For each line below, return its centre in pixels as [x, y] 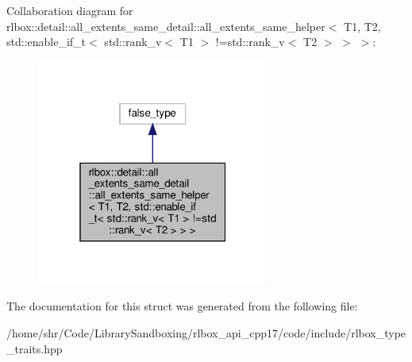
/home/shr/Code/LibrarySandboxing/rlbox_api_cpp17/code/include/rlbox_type [206, 332]
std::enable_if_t [46, 42]
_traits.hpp [35, 348]
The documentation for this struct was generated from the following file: [182, 306]
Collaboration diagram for [70, 10]
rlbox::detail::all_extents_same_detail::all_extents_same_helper [166, 26]
